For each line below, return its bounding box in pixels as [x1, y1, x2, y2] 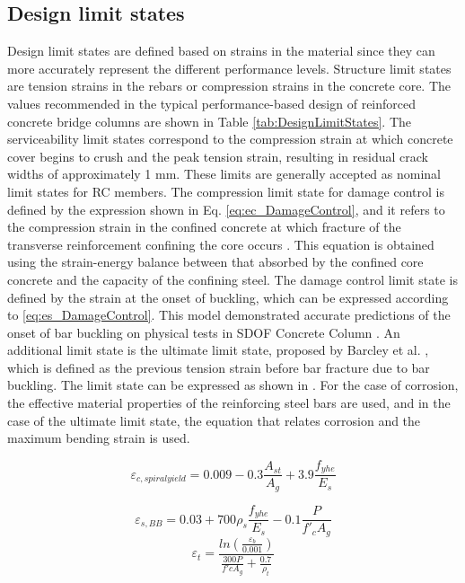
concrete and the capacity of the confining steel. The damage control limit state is [7, 269, 458, 288]
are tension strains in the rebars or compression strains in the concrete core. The [7, 76, 452, 95]
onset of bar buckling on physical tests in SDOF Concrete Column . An [7, 322, 400, 341]
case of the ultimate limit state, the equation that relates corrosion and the [7, 411, 421, 429]
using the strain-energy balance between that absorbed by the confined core [7, 252, 424, 271]
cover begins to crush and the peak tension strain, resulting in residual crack [7, 146, 428, 165]
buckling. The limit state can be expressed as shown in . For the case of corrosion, [7, 375, 459, 394]
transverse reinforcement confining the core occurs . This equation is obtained [7, 234, 434, 253]
